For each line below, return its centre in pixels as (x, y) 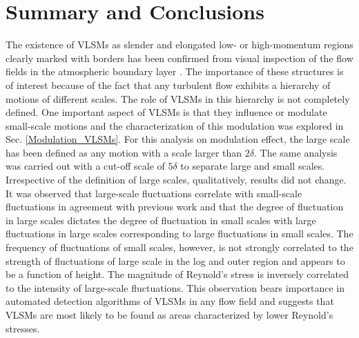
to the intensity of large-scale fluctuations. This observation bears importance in (175, 287)
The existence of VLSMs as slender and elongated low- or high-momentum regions (179, 44)
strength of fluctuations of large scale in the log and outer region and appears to (175, 260)
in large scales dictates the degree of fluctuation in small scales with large (161, 220)
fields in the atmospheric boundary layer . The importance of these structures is (175, 71)
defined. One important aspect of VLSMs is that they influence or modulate (166, 112)
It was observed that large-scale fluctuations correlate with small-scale (154, 193)
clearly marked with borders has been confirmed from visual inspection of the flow (179, 58)
